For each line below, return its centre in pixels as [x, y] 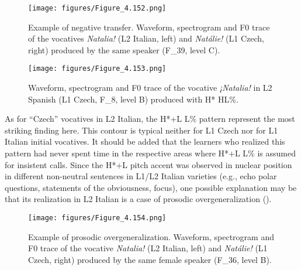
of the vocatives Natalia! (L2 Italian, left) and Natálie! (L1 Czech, [146, 38]
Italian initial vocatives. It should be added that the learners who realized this [145, 141]
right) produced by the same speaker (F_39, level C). [124, 49]
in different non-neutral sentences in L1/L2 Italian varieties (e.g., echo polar [141, 176]
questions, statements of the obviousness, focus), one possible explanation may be [151, 187]
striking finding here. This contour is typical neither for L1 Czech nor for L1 [141, 130]
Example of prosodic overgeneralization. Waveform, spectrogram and [151, 236]
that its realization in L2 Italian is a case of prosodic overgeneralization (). [138, 199]
